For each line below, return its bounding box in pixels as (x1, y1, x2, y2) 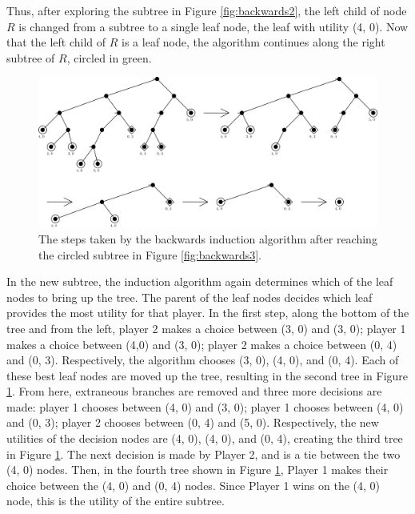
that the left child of (6, 34, 106, 50)
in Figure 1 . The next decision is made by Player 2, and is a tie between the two (6, 445, 401, 462)
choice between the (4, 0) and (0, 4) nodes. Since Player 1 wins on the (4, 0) (6, 476, 381, 493)
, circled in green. (66, 49, 152, 66)
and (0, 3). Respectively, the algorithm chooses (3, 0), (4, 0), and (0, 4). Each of (6, 351, 399, 368)
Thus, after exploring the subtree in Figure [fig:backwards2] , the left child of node (6, 2, 407, 18)
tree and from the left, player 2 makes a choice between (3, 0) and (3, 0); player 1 (6, 319, 406, 336)
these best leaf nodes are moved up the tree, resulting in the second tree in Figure (6, 367, 409, 383)
